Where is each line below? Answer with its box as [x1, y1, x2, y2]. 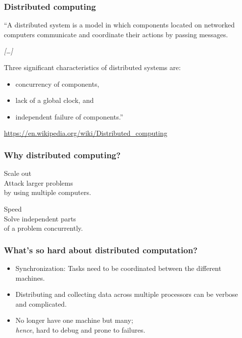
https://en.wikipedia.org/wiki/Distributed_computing [4, 128, 168, 138]
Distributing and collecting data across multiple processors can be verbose [15, 289, 238, 299]
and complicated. [15, 298, 67, 309]
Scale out [4, 168, 31, 178]
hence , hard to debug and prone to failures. [15, 324, 145, 335]
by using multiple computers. [4, 187, 91, 197]
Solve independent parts [4, 213, 76, 223]
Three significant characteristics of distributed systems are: [4, 62, 181, 72]
